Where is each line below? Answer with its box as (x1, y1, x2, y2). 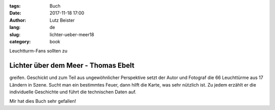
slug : (9, 31, 20, 38)
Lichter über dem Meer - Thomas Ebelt (9, 61, 134, 70)
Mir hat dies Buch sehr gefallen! (9, 98, 76, 104)
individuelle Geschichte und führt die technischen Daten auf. (9, 89, 137, 95)
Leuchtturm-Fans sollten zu (9, 48, 68, 54)
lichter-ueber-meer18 (49, 31, 94, 38)
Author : (9, 17, 26, 23)
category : (9, 38, 31, 44)
